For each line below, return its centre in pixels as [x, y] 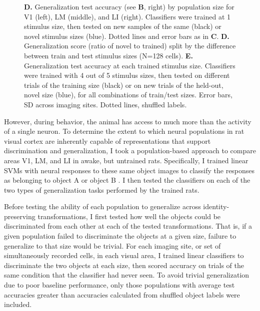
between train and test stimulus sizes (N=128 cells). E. [108, 55]
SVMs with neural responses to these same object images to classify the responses [129, 170]
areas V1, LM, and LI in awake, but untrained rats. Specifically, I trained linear [126, 160]
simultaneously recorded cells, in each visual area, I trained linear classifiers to [124, 255]
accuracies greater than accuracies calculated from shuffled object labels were [122, 294]
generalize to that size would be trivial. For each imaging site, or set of [112, 245]
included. [18, 304]
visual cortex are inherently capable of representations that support [107, 141]
